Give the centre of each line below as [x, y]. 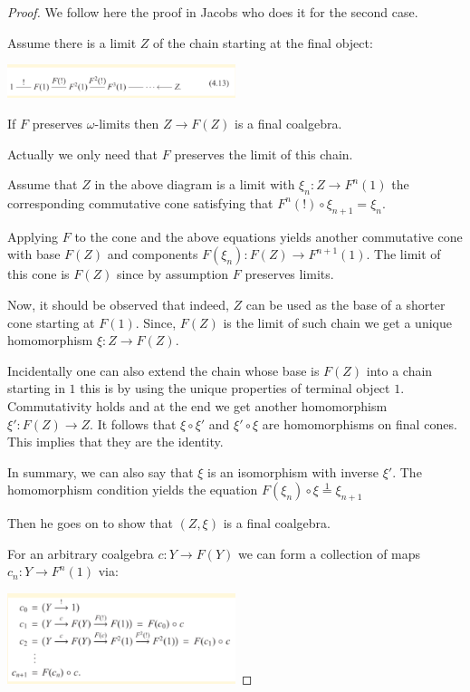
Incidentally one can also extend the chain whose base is [163, 370]
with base [34, 254]
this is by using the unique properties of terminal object [235, 388]
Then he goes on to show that [90, 523]
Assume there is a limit [72, 42]
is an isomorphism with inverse [293, 471]
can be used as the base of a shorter [345, 304]
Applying [33, 236]
